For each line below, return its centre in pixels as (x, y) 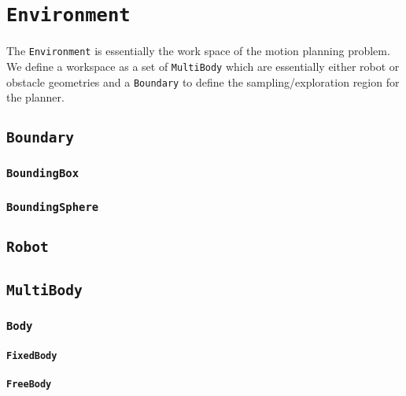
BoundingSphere (53, 207)
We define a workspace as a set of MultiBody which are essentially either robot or (203, 66)
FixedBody (32, 355)
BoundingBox (43, 174)
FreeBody (29, 384)
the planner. (35, 97)
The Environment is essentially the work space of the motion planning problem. (198, 51)
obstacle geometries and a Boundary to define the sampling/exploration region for (203, 81)
